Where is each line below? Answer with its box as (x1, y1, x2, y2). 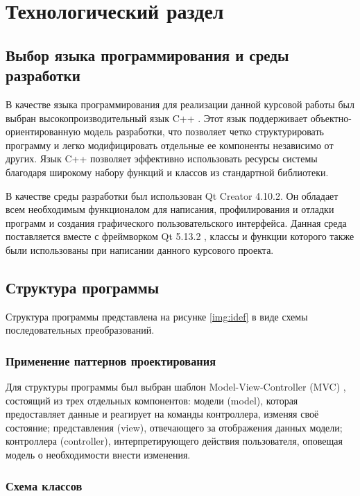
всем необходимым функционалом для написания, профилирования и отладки (6, 202, 334, 216)
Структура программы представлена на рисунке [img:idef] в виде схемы (6, 309, 308, 323)
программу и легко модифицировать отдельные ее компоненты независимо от (6, 137, 334, 152)
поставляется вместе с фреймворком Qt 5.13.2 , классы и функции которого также (6, 229, 354, 243)
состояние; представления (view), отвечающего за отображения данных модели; (6, 420, 343, 434)
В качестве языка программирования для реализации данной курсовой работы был (6, 96, 354, 111)
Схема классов (6, 477, 83, 494)
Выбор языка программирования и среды (6, 44, 289, 65)
